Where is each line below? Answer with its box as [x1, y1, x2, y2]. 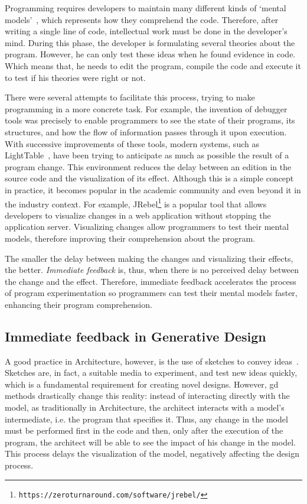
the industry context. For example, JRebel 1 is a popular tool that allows [5, 196, 267, 210]
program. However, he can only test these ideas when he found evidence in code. [5, 48, 296, 60]
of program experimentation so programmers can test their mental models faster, [5, 287, 298, 299]
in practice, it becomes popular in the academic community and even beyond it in [5, 183, 301, 196]
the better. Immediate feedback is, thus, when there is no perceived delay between [5, 264, 299, 276]
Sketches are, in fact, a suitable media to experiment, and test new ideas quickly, [5, 366, 298, 379]
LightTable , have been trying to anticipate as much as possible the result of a [5, 149, 289, 161]
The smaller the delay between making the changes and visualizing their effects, [5, 252, 293, 264]
